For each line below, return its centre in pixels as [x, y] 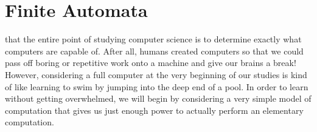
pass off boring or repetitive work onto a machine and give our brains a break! [151, 63]
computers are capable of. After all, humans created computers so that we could [154, 51]
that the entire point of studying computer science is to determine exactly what [153, 39]
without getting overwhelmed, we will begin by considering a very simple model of [158, 98]
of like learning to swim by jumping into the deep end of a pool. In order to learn [157, 86]
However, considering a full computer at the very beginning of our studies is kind [156, 74]
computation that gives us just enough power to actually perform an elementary [154, 110]
